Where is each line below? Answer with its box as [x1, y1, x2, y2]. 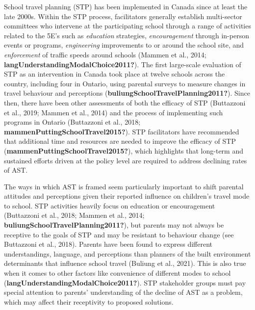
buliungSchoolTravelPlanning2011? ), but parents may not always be [4, 220, 224, 230]
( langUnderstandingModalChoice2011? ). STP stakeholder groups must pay [4, 277, 246, 287]
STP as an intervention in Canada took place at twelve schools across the [4, 69, 225, 79]
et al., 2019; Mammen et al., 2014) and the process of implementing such [4, 107, 223, 117]
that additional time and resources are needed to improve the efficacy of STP [4, 136, 236, 146]
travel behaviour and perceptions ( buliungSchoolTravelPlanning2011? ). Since [4, 88, 250, 98]
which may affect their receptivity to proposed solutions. [4, 296, 174, 307]
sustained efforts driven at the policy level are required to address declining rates [4, 155, 247, 165]
